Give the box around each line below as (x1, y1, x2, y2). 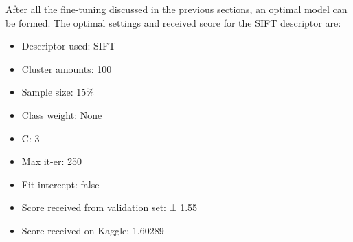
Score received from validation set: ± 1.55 (21, 200, 198, 214)
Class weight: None (21, 107, 102, 122)
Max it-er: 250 (21, 154, 82, 168)
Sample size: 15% (21, 85, 94, 99)
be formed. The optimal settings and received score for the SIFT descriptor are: (5, 15, 341, 30)
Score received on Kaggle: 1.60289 (21, 223, 164, 237)
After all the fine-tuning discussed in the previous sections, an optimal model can (5, 2, 348, 16)
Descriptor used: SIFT (21, 38, 116, 53)
